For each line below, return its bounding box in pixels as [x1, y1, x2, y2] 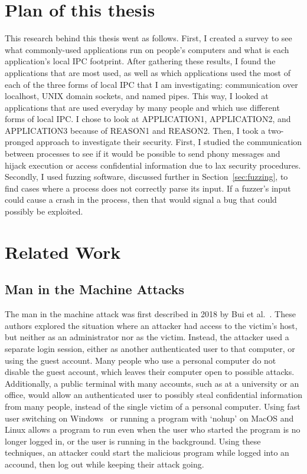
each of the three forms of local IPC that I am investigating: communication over [5, 78, 298, 90]
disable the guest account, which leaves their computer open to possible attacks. [5, 366, 295, 378]
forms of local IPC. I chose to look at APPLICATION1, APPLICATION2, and [5, 113, 291, 125]
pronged [5, 136, 34, 148]
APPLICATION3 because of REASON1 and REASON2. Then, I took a [5, 124, 266, 136]
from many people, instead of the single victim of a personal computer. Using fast [5, 400, 301, 412]
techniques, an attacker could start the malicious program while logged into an [5, 446, 289, 459]
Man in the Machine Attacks [5, 280, 185, 298]
